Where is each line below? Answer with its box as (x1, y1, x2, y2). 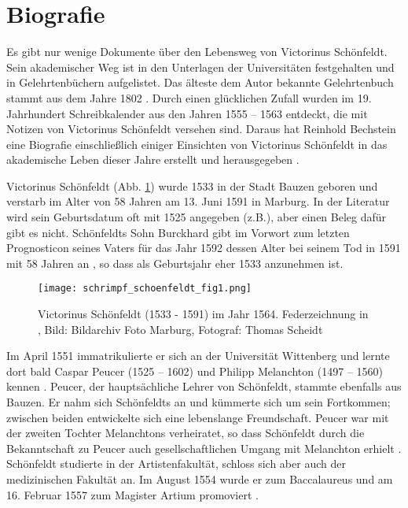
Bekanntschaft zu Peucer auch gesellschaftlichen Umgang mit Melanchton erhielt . (6, 439, 402, 456)
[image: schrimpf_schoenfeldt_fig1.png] (38, 283, 252, 295)
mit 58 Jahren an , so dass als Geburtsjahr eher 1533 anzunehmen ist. (6, 254, 344, 271)
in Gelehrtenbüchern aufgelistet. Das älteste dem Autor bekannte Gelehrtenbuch (6, 74, 394, 91)
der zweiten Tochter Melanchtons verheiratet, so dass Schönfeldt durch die (6, 425, 365, 441)
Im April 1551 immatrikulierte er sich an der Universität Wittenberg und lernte (6, 347, 390, 364)
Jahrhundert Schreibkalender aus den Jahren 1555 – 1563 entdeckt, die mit (6, 105, 368, 121)
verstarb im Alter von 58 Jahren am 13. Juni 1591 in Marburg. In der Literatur (6, 193, 390, 210)
